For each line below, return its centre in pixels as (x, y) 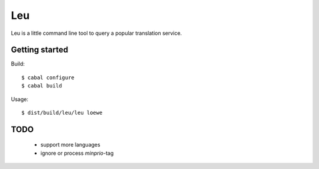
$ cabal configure (48, 77)
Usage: (20, 99)
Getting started (40, 50)
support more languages (70, 145)
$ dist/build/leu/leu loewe (62, 113)
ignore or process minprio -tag (77, 153)
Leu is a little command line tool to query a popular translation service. (97, 33)
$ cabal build (42, 86)
